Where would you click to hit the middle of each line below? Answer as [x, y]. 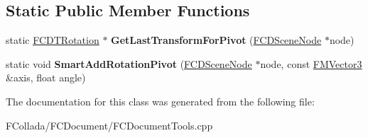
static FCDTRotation [53, 40]
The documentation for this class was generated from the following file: [160, 101]
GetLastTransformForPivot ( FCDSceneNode [216, 40]
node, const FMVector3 [311, 63]
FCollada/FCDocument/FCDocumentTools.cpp [109, 125]
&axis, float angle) [46, 77]
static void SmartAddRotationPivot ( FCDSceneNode [129, 63]
